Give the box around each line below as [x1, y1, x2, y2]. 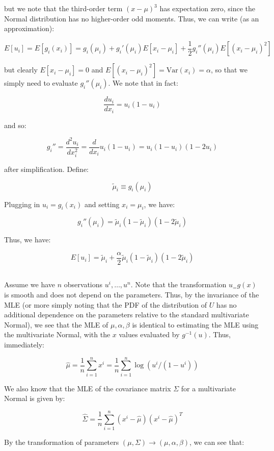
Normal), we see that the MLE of [4, 319, 108, 330]
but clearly [4, 64, 38, 75]
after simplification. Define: [4, 164, 89, 174]
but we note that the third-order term [4, 3, 123, 13]
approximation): [4, 23, 54, 34]
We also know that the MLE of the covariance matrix [4, 383, 171, 393]
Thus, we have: [4, 234, 51, 245]
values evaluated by [119, 329, 180, 340]
